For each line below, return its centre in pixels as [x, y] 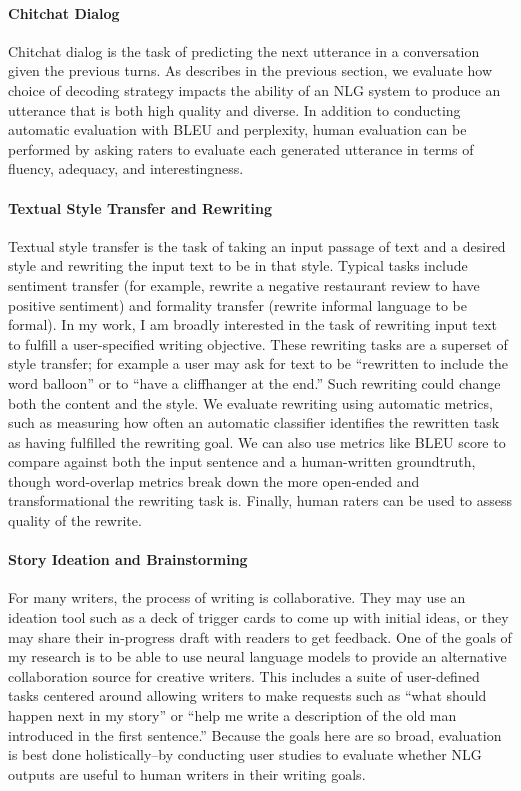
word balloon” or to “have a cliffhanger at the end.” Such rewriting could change [254, 382]
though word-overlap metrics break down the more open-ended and [214, 480]
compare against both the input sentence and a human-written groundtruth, [242, 461]
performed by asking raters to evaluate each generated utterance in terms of [241, 148]
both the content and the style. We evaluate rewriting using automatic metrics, [250, 402]
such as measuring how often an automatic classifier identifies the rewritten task [254, 422]
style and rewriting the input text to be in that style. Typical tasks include [238, 265]
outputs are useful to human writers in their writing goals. [187, 773]
